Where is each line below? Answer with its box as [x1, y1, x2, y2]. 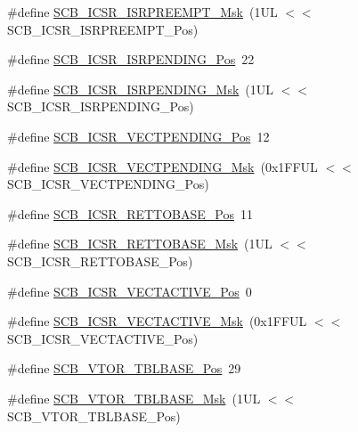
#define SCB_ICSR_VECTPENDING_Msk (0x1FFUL [7, 157, 318, 175]
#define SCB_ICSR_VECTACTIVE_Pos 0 [7, 281, 252, 300]
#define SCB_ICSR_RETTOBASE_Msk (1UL [7, 234, 273, 253]
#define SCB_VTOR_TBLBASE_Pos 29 [7, 359, 241, 378]
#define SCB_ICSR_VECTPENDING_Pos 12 [7, 126, 270, 145]
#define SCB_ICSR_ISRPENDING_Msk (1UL [7, 79, 274, 98]
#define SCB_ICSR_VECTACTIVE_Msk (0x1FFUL [7, 312, 307, 330]
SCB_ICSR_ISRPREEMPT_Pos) [7, 20, 199, 38]
